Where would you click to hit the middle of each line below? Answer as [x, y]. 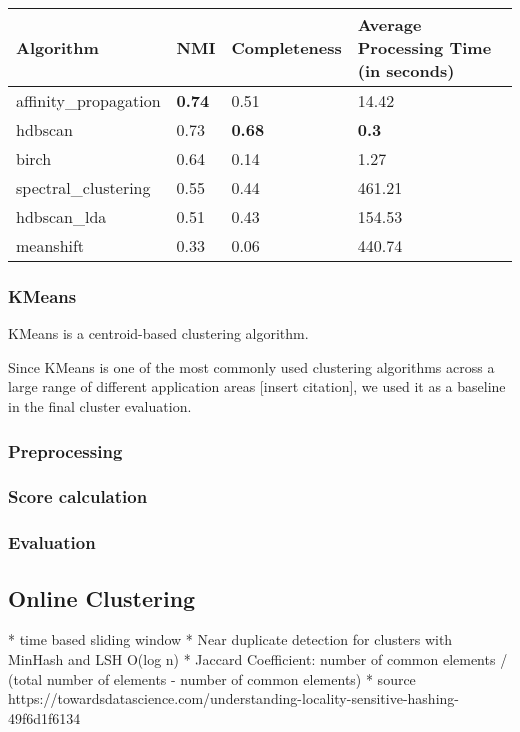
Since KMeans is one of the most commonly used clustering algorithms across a [251, 366]
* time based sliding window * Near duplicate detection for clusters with [230, 639]
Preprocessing [65, 450]
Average [389, 24]
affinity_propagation [88, 100]
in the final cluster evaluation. [100, 406]
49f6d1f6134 [44, 717]
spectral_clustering [83, 187]
